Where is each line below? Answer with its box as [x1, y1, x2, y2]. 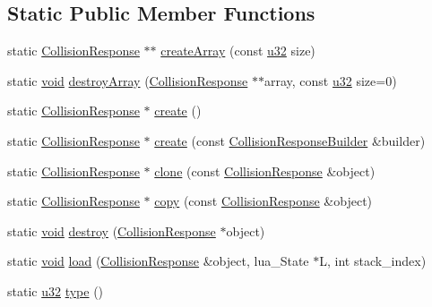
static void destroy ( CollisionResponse [7, 221, 216, 240]
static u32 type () [7, 281, 104, 300]
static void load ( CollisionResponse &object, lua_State [7, 252, 309, 270]
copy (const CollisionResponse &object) [154, 192, 373, 210]
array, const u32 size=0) [264, 71, 397, 90]
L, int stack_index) [319, 252, 427, 270]
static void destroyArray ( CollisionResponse [7, 71, 248, 90]
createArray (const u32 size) [160, 41, 315, 60]
